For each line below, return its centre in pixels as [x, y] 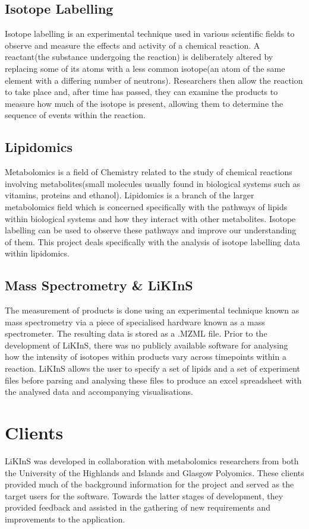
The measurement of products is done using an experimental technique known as [152, 310]
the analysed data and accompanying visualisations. [99, 392]
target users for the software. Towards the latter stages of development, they [144, 495]
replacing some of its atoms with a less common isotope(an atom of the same [145, 68]
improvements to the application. [65, 519]
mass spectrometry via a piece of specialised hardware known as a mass [135, 321]
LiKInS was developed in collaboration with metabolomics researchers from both [152, 460]
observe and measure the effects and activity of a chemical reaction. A [133, 45]
